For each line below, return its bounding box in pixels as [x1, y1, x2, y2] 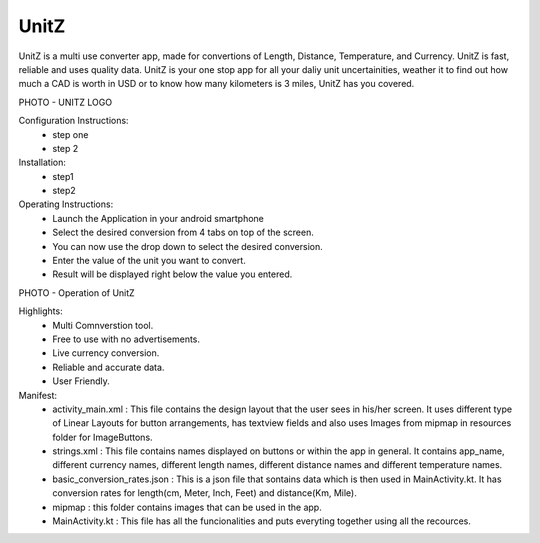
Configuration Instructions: [18, 115, 129, 127]
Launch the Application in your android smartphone [52, 212, 265, 224]
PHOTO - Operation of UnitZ [18, 286, 135, 299]
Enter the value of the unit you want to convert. [52, 255, 247, 267]
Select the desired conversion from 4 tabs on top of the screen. [52, 226, 314, 239]
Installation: [18, 156, 67, 169]
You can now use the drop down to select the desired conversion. [52, 240, 324, 252]
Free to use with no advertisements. [52, 333, 200, 345]
